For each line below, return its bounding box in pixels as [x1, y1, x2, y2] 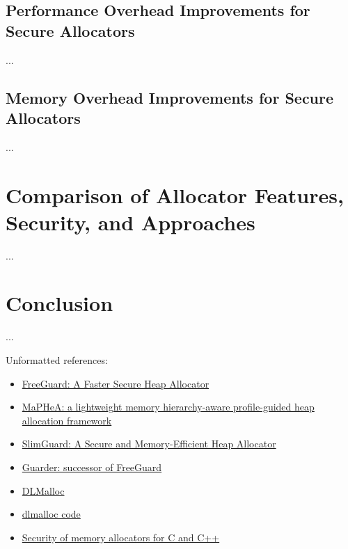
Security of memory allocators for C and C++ [22, 530, 220, 544]
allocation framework [22, 413, 112, 427]
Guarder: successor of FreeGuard [22, 459, 162, 474]
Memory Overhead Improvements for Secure [6, 86, 334, 108]
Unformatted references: [6, 353, 108, 367]
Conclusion [6, 289, 113, 317]
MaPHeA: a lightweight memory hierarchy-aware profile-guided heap [22, 399, 315, 414]
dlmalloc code [22, 507, 81, 521]
